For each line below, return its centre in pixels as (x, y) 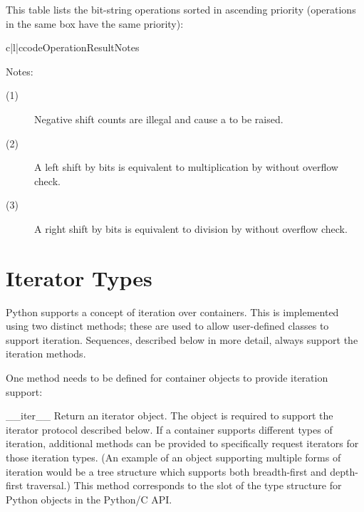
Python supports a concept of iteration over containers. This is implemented (172, 312)
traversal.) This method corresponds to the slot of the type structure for (184, 485)
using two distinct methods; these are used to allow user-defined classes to (167, 326)
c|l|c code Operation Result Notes (73, 47)
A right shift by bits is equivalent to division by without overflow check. (191, 228)
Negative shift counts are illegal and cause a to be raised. (159, 119)
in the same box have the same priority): (95, 23)
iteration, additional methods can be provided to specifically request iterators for (182, 443)
